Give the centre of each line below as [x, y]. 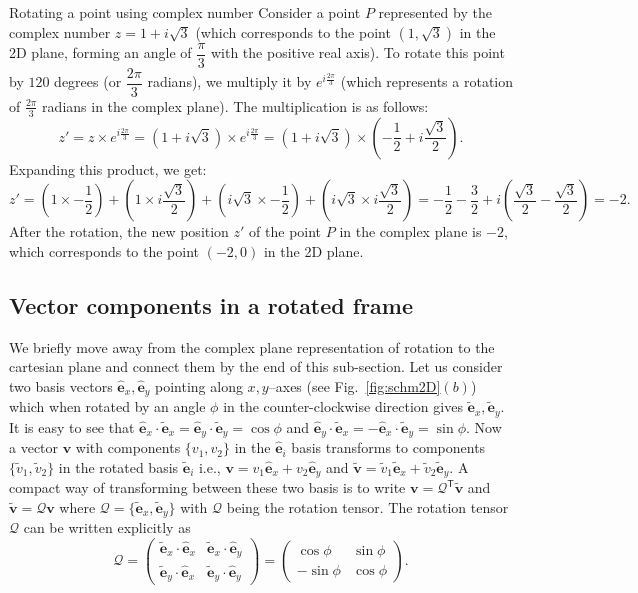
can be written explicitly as [107, 527]
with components [128, 447]
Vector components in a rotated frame [211, 304]
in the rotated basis [118, 466]
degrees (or [88, 81]
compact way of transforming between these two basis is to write [207, 487]
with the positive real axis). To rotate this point [357, 52]
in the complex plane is [410, 231]
